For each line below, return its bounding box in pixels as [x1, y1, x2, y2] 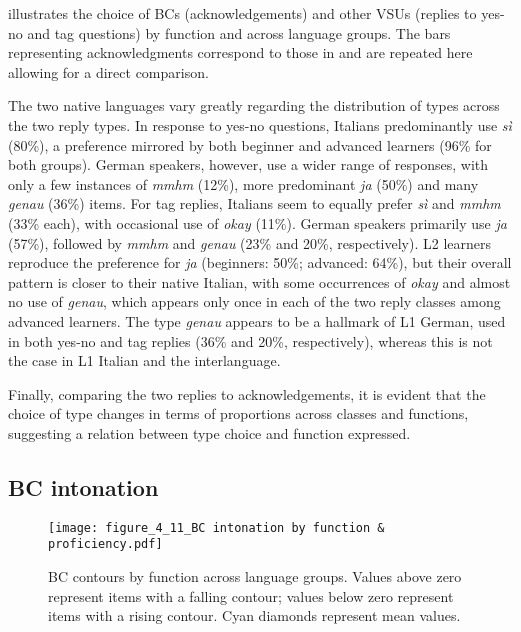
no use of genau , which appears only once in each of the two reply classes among [8, 291, 501, 312]
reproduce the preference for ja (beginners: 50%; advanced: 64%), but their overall [8, 252, 512, 273]
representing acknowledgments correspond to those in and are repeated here [8, 42, 473, 63]
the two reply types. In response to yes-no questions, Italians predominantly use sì [8, 114, 512, 135]
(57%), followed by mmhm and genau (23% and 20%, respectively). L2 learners [8, 232, 492, 253]
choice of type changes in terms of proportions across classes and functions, [8, 403, 469, 424]
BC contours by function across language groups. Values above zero [48, 565, 462, 586]
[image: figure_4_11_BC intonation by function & [48, 520, 385, 535]
